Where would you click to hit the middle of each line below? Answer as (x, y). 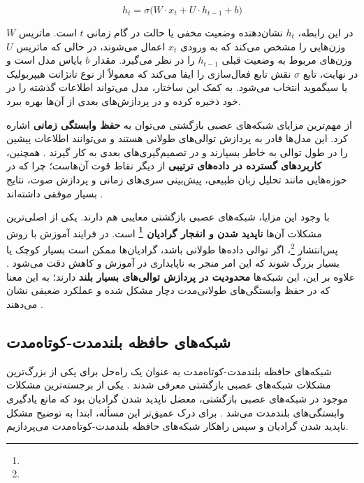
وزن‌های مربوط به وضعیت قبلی (287, 60)
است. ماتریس (48, 32)
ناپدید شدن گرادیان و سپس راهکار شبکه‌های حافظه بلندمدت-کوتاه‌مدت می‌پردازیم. (177, 426)
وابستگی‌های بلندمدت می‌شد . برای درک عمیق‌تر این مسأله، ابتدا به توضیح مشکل (175, 412)
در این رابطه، (326, 32)
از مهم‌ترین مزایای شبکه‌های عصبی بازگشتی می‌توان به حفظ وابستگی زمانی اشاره (179, 124)
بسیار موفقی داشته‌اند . (55, 193)
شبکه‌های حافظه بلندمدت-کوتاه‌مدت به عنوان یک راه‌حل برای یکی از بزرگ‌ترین (169, 371)
